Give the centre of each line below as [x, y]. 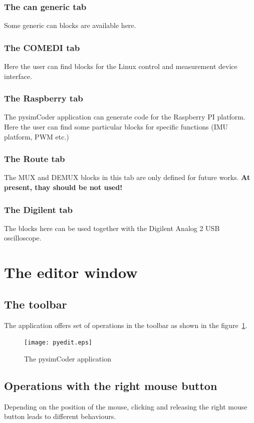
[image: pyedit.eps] [58, 343]
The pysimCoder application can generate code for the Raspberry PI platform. [125, 117]
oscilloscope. [23, 238]
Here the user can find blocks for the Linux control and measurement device [121, 66]
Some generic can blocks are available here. [70, 25]
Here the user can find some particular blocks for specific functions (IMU [116, 127]
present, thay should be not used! [63, 187]
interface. [18, 76]
